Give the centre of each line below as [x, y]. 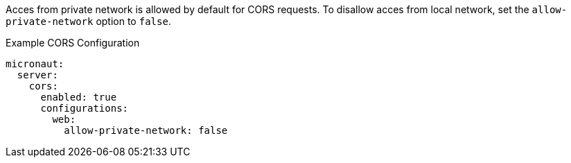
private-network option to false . [88, 21]
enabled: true [79, 97]
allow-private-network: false [146, 130]
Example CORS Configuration [73, 43]
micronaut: [35, 64]
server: [37, 75]
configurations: [85, 108]
